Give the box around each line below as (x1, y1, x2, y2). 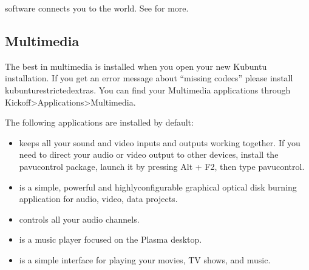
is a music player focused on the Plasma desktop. (19, 233, 202, 246)
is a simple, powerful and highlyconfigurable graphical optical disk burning (19, 180, 297, 193)
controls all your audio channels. (19, 212, 140, 225)
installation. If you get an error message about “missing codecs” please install (5, 72, 293, 84)
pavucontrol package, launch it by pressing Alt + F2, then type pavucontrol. (19, 160, 305, 172)
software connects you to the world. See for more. (5, 2, 189, 14)
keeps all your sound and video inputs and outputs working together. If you (19, 136, 301, 149)
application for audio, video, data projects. (19, 192, 178, 205)
